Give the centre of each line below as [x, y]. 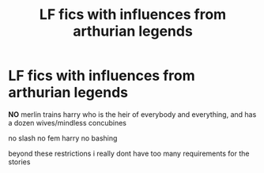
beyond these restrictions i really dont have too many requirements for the [129, 153]
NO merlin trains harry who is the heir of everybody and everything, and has [132, 114]
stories [19, 162]
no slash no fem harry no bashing [63, 138]
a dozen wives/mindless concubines [67, 122]
